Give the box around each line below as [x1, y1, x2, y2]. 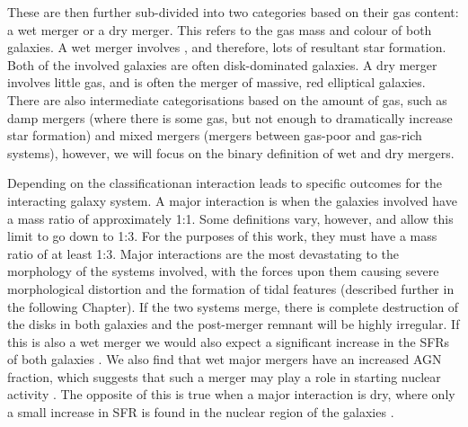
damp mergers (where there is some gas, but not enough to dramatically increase [7, 108, 453, 127]
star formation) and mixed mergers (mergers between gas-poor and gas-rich [7, 126, 422, 145]
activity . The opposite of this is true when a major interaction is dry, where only [7, 385, 455, 404]
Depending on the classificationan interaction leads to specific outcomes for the [7, 173, 443, 192]
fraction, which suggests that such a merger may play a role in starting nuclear [7, 367, 441, 386]
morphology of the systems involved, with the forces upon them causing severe [7, 262, 439, 280]
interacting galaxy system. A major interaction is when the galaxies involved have [7, 191, 457, 209]
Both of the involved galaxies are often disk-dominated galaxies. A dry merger [7, 55, 437, 74]
